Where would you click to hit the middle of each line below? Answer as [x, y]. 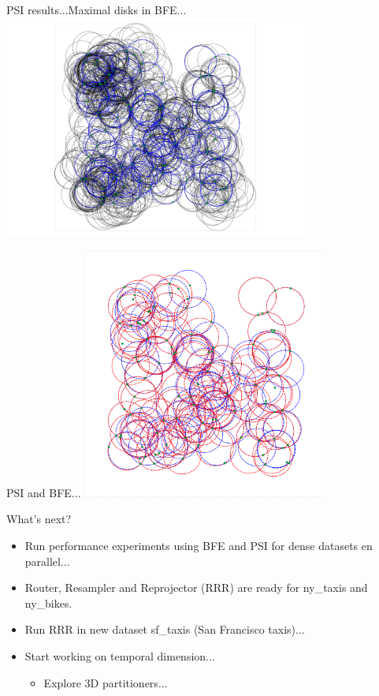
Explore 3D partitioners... [106, 682]
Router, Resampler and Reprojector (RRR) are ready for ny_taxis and [196, 587]
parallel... [47, 561]
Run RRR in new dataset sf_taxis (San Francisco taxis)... [165, 629]
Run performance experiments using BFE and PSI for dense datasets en [199, 545]
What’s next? [39, 519]
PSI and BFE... [44, 492]
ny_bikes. [48, 602]
